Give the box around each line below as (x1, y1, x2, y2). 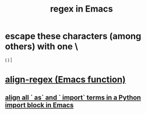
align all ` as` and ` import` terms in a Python (5, 93, 141, 101)
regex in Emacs (50, 3, 113, 15)
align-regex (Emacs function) (5, 74, 126, 85)
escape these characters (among (5, 31, 142, 42)
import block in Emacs (5, 101, 74, 109)
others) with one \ (5, 41, 79, 52)
